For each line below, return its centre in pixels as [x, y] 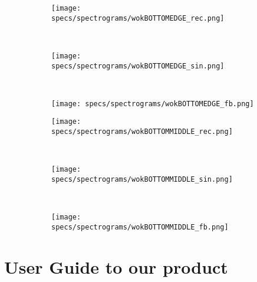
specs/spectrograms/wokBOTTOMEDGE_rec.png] [138, 18]
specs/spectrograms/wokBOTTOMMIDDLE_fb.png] [140, 227]
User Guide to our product [116, 266]
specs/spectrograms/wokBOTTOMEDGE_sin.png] [138, 66]
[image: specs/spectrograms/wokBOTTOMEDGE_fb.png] [153, 104]
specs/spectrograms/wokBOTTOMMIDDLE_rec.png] [142, 132]
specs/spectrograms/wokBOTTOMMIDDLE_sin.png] [142, 180]
